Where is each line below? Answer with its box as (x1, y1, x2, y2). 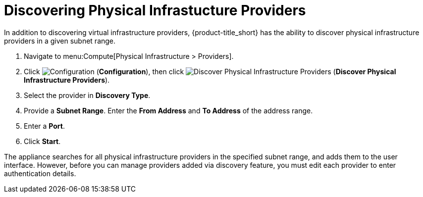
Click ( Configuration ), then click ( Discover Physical (24, 67, 396, 76)
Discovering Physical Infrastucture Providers (4, 2, 306, 19)
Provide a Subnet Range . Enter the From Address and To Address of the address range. (24, 106, 313, 115)
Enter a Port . (24, 121, 65, 130)
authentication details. (4, 169, 76, 178)
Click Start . (24, 137, 61, 146)
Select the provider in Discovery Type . (24, 91, 151, 99)
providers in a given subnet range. (4, 36, 116, 45)
